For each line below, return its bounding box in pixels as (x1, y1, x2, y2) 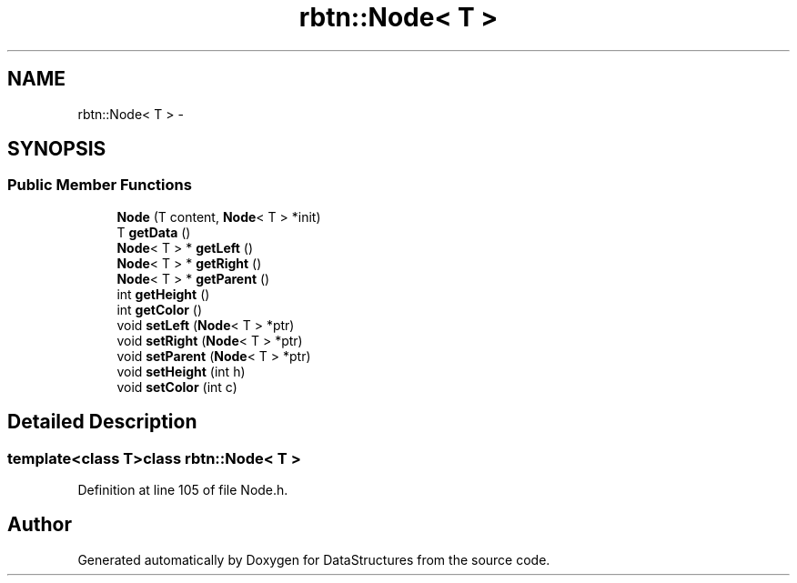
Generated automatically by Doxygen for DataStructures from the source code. (77, 551, 550, 568)
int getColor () (116, 301, 203, 317)
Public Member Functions (7, 176, 192, 195)
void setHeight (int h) (116, 363, 246, 379)
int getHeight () (116, 286, 210, 302)
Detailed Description (7, 410, 197, 434)
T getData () (116, 224, 191, 240)
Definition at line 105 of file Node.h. (77, 482, 288, 498)
